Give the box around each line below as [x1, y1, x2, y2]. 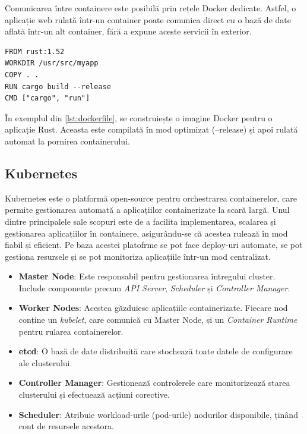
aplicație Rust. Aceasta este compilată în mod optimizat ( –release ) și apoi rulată [5, 123, 298, 136]
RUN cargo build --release [5, 82, 111, 91]
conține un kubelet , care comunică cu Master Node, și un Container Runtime [18, 313, 297, 326]
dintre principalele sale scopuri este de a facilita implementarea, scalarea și [5, 215, 276, 227]
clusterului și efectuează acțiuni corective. [18, 388, 170, 401]
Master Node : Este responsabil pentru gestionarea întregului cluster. [18, 270, 276, 282]
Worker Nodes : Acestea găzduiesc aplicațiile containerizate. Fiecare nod [18, 301, 288, 314]
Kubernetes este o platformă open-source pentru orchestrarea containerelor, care [5, 191, 297, 204]
